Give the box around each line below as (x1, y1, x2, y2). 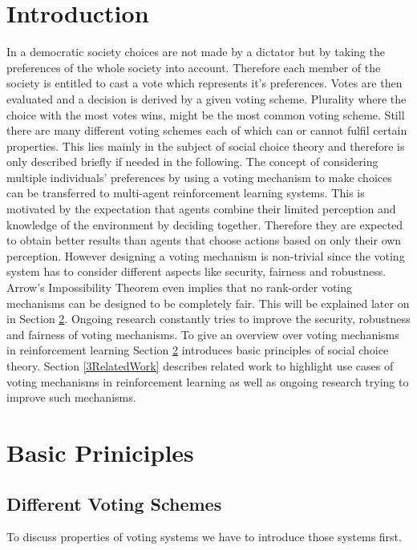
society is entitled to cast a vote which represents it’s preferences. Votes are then (6, 75, 403, 91)
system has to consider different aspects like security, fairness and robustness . (6, 263, 387, 280)
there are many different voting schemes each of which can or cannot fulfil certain (6, 122, 407, 139)
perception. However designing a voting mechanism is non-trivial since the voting (6, 247, 405, 264)
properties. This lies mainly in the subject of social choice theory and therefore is (6, 137, 405, 154)
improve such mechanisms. (6, 389, 136, 406)
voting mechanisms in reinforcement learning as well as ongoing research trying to (6, 373, 409, 390)
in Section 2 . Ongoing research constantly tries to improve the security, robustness (6, 310, 411, 327)
